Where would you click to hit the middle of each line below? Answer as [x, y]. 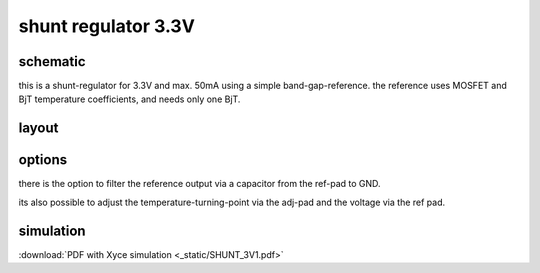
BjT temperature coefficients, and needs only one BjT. [129, 99]
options [43, 160]
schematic [52, 61]
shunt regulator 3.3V [106, 26]
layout [38, 128]
